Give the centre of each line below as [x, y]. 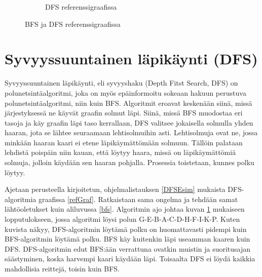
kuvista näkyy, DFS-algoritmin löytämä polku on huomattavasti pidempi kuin [126, 229]
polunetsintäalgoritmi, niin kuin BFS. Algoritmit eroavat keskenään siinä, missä [128, 103]
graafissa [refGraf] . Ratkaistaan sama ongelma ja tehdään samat [138, 199]
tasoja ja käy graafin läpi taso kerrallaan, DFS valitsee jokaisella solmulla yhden [129, 122]
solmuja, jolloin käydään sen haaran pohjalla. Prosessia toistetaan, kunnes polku [129, 162]
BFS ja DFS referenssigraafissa [73, 24]
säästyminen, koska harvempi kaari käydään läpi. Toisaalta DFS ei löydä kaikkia [130, 259]
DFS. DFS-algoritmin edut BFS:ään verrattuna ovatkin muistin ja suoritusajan [128, 248]
